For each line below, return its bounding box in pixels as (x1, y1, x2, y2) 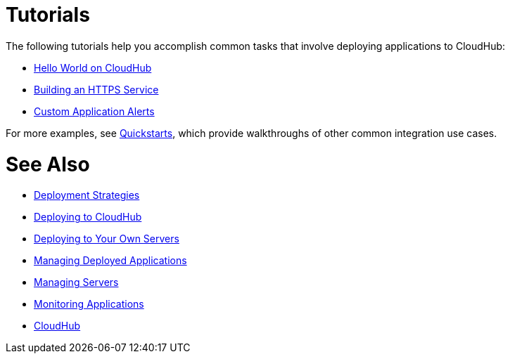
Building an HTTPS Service (34, 83, 159, 96)
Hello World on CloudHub (34, 61, 152, 74)
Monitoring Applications (34, 298, 144, 311)
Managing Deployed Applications (34, 254, 187, 267)
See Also (6, 152, 90, 176)
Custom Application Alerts (34, 105, 155, 117)
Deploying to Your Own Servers (34, 233, 179, 245)
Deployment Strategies (34, 189, 140, 202)
